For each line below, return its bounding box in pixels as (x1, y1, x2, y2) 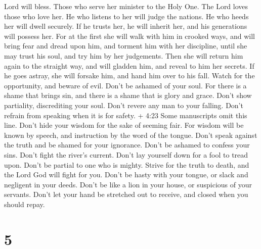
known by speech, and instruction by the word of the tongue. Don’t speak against (4, 129, 257, 140)
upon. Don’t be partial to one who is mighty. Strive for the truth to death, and (4, 159, 249, 170)
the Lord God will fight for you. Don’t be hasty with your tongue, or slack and (4, 169, 248, 180)
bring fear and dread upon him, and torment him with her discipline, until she (4, 40, 247, 51)
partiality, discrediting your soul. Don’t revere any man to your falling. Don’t (4, 99, 243, 110)
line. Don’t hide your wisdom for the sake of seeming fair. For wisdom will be (4, 120, 244, 130)
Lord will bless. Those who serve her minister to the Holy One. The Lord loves (4, 1, 248, 11)
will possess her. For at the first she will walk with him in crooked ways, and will (4, 30, 255, 41)
